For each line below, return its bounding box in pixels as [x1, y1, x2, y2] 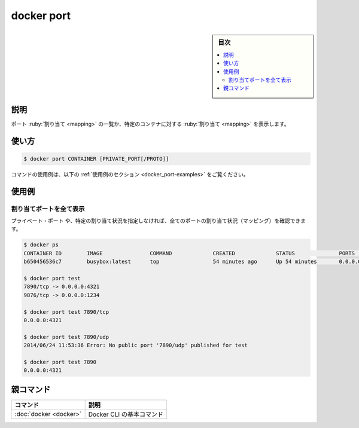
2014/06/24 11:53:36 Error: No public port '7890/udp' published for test [23, 342, 248, 349]
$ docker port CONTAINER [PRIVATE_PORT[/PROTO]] [23, 155, 169, 162]
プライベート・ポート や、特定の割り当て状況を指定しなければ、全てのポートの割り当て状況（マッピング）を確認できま [11, 217, 306, 224]
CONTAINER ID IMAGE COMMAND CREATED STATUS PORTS [23, 250, 355, 256]
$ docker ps [23, 241, 59, 248]
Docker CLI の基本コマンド [88, 410, 164, 418]
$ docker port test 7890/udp [23, 334, 109, 340]
